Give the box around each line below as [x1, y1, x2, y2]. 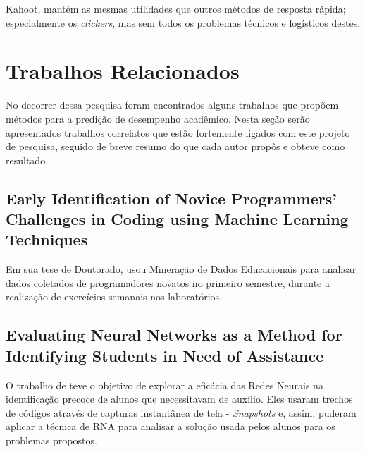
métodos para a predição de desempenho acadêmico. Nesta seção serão [6, 111, 310, 126]
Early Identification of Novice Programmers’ [6, 187, 337, 209]
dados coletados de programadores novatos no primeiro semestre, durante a [6, 275, 330, 290]
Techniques [6, 228, 88, 250]
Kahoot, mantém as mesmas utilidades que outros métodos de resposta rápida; [6, 1, 346, 16]
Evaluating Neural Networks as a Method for [6, 324, 342, 346]
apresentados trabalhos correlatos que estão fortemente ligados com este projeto [6, 125, 350, 140]
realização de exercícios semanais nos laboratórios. [6, 289, 222, 304]
